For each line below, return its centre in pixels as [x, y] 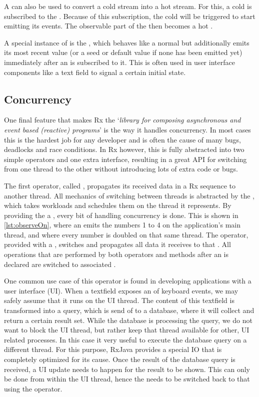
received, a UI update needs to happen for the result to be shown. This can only [127, 369]
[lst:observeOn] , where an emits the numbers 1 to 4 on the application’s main [122, 225]
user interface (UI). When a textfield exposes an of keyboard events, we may [121, 290]
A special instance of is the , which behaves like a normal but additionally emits [127, 42]
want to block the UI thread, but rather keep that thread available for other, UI [127, 330]
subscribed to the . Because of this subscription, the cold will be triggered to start [130, 16]
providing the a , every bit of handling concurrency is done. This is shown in [121, 215]
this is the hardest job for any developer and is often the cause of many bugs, [122, 139]
